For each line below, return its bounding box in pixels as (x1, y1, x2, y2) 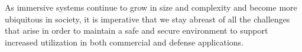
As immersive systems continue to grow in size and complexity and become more (5, 1, 297, 13)
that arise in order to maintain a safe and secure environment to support (5, 24, 268, 37)
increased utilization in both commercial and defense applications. (5, 35, 243, 48)
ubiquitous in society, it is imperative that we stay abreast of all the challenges (5, 12, 290, 25)
